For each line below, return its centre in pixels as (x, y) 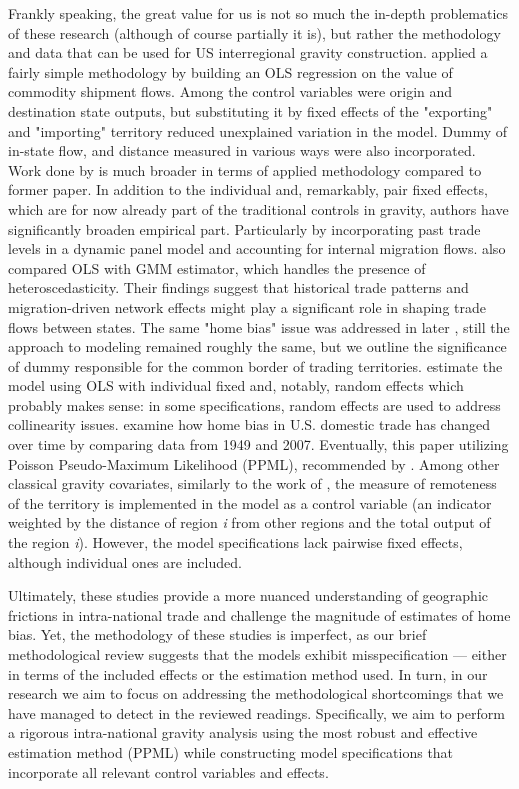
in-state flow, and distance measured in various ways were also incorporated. (242, 150)
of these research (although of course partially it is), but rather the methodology (254, 32)
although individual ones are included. (125, 561)
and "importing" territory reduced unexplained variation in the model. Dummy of (258, 130)
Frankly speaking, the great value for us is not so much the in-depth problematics (258, 13)
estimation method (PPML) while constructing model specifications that (231, 751)
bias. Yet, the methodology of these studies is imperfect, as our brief (217, 634)
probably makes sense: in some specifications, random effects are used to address (254, 404)
